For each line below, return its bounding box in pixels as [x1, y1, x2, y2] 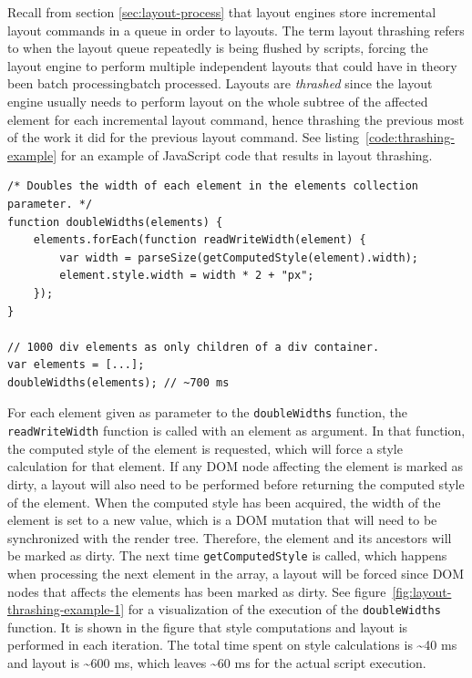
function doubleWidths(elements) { [7, 215, 223, 229]
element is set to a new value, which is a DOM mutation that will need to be [7, 510, 437, 529]
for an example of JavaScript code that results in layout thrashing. [60, 145, 433, 164]
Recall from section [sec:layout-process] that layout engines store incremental [7, 3, 436, 21]
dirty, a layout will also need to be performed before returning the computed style [7, 474, 465, 493]
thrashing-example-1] [7, 600, 125, 619]
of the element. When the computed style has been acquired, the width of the [7, 492, 441, 511]
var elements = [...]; [7, 358, 145, 372]
